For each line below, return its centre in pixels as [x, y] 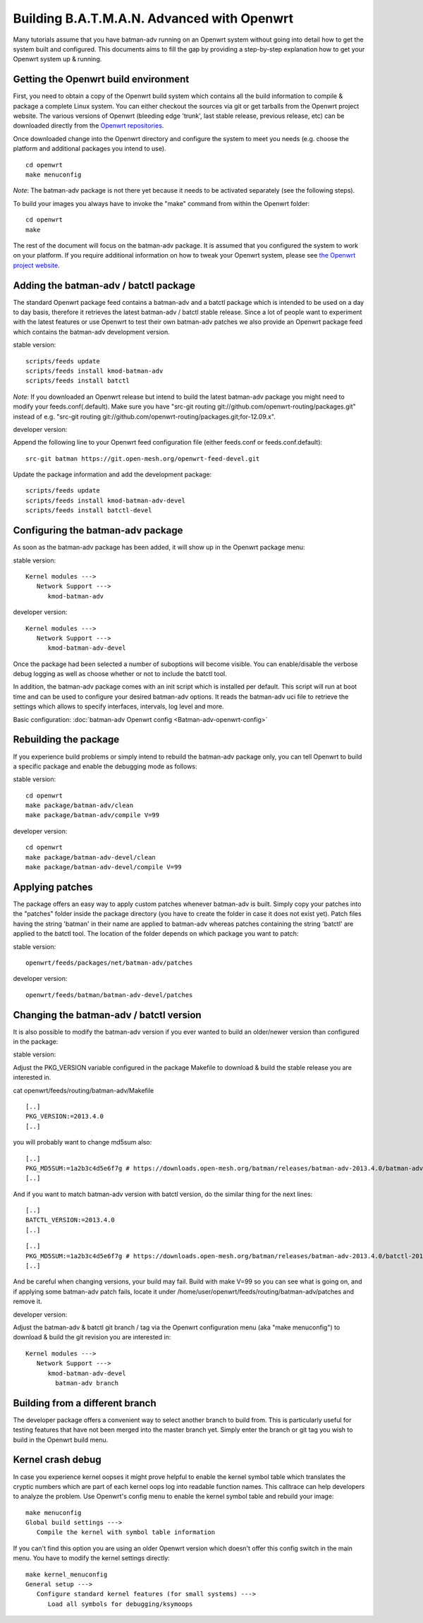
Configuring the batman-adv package [98, 530]
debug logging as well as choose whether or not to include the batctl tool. [120, 674]
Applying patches [53, 887]
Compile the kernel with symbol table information [125, 1532]
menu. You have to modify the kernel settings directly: [92, 1558]
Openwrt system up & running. [57, 59]
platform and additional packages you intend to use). [90, 149]
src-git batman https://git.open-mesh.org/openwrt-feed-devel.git [143, 458]
